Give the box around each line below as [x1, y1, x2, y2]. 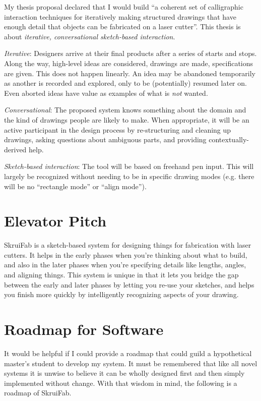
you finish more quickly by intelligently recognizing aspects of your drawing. [4, 289, 239, 300]
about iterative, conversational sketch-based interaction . [4, 31, 175, 41]
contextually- [209, 134, 249, 145]
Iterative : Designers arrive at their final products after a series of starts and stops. [4, 48, 257, 59]
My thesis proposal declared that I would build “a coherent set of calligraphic [4, 2, 243, 12]
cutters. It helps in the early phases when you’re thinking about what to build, [4, 249, 247, 260]
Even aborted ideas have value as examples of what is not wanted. [4, 87, 208, 98]
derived [4, 144, 27, 154]
